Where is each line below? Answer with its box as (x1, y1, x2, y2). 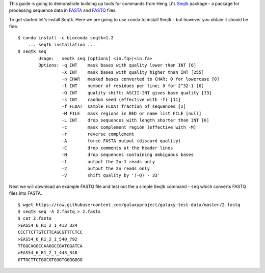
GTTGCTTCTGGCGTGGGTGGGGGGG (18, 257, 83, 263)
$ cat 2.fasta (18, 215, 52, 221)
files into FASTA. (9, 190, 42, 196)
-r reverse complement (61, 131, 134, 137)
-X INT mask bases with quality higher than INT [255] (61, 69, 204, 75)
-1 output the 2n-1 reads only (61, 159, 155, 164)
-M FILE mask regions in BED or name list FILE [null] (61, 111, 202, 116)
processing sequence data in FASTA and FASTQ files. (9, 7, 117, 13)
